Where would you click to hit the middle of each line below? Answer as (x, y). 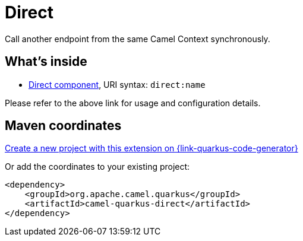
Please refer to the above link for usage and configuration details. (133, 103)
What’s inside (46, 62)
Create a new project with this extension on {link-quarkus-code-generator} (151, 148)
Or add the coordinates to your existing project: (97, 167)
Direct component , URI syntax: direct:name (117, 84)
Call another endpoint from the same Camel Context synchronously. (138, 39)
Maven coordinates (63, 126)
